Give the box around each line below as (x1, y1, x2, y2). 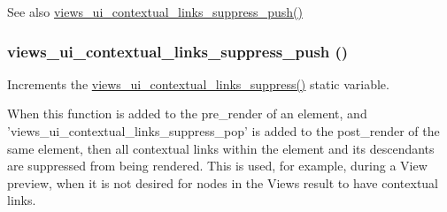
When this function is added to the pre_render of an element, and (7, 104, 367, 123)
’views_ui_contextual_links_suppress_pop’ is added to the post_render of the (7, 122, 440, 140)
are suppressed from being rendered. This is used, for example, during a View (7, 156, 428, 175)
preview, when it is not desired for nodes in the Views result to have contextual (7, 173, 439, 192)
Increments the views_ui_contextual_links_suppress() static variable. (7, 74, 389, 93)
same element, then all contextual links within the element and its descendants (7, 139, 435, 157)
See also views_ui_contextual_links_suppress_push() (7, 3, 303, 20)
